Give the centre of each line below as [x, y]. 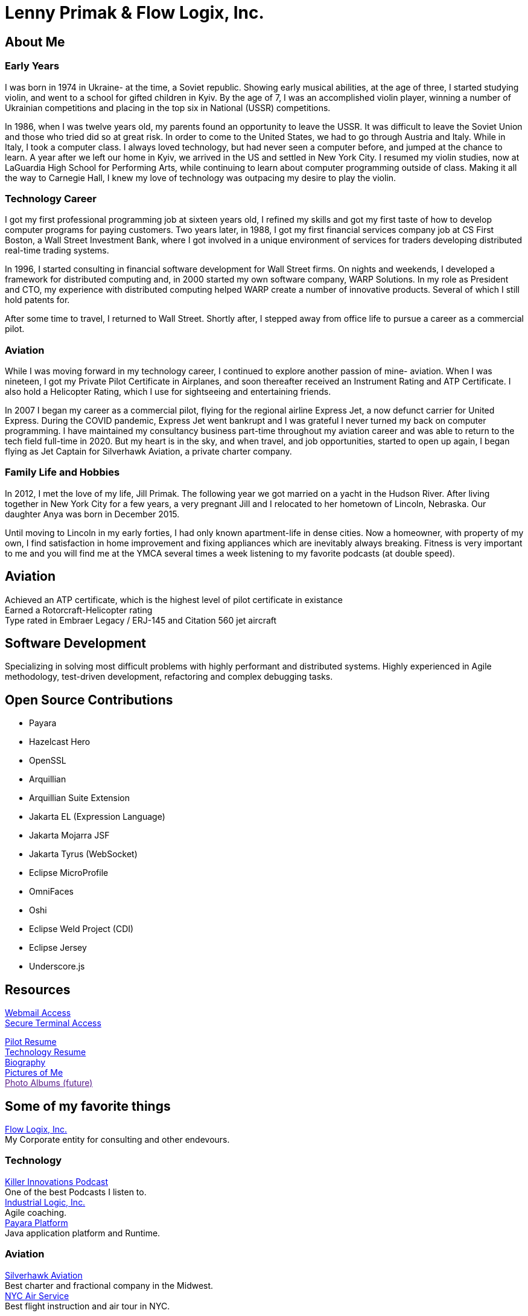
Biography [25, 1062]
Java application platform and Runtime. [83, 1233]
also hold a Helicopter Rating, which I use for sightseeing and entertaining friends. [168, 392]
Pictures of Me [34, 1073]
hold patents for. [37, 300]
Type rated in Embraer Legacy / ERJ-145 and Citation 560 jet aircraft [141, 620]
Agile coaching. [36, 1212]
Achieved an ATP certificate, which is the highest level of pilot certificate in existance [174, 599]
